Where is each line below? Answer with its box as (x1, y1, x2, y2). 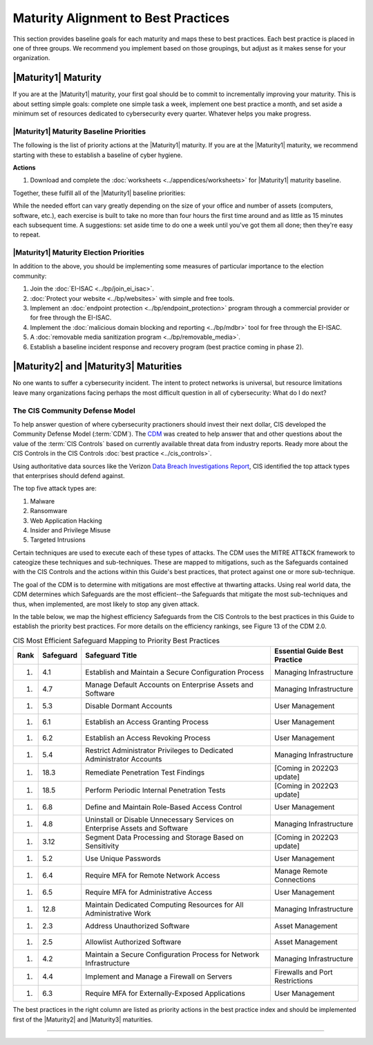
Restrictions (274, 976, 314, 986)
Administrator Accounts (85, 755, 162, 764)
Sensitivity (85, 841, 119, 851)
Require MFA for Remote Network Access (85, 871, 220, 880)
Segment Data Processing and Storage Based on (85, 833, 245, 842)
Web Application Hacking (30, 516, 103, 525)
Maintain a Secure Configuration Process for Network (85, 950, 260, 959)
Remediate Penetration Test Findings (85, 768, 205, 777)
